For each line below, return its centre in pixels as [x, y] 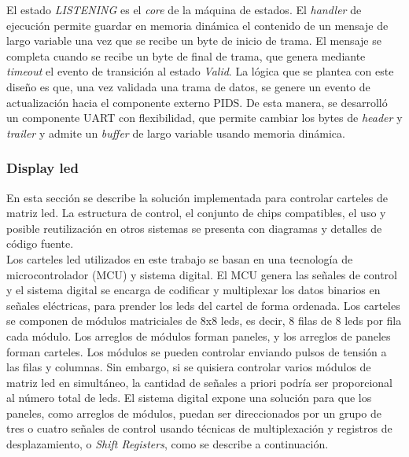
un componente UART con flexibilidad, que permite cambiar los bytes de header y [204, 118]
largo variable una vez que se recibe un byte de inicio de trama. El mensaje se [194, 41]
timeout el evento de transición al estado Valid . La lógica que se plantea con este [200, 71]
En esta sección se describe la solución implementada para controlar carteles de [197, 197]
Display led [42, 168]
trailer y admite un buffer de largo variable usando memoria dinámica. [176, 133]
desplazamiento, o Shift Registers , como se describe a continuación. [168, 444]
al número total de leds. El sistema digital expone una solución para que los [189, 398]
